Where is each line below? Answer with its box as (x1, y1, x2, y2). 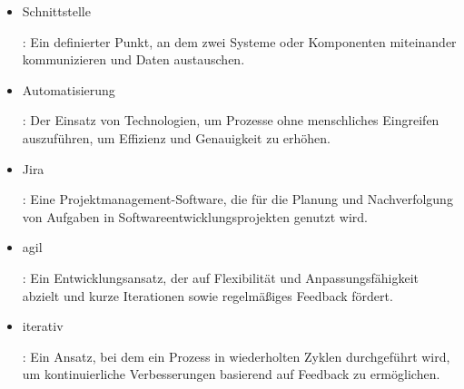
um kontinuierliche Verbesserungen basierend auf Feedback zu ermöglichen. (22, 365, 440, 384)
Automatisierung (22, 80, 115, 99)
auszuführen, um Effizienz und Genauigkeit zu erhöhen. (22, 128, 331, 147)
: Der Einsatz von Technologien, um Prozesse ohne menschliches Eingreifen (22, 111, 439, 130)
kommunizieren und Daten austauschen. (22, 50, 245, 69)
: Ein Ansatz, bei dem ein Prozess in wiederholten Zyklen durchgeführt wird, (22, 346, 450, 365)
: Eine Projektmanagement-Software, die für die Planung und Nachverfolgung (22, 190, 453, 209)
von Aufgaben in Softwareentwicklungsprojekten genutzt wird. (22, 207, 368, 226)
